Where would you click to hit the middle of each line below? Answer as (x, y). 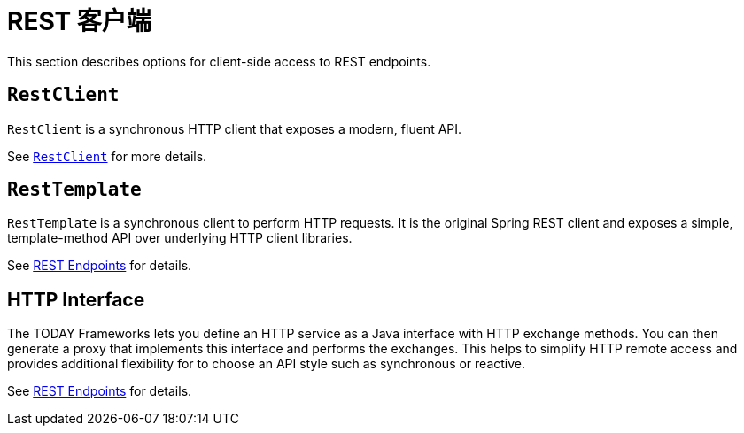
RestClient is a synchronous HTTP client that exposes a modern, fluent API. (235, 128)
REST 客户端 (79, 21)
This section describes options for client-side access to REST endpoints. (219, 61)
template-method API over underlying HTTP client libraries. (180, 238)
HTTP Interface (76, 299)
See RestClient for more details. (107, 156)
